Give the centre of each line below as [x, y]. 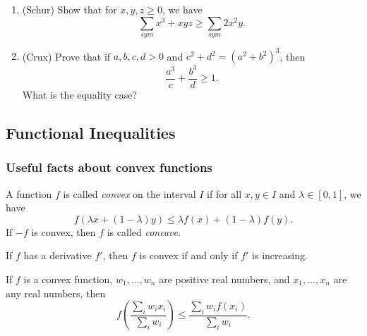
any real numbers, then [56, 293]
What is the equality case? [80, 95]
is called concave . [144, 231]
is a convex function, [68, 279]
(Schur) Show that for [70, 9]
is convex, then [64, 231]
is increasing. [280, 255]
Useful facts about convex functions [109, 167]
